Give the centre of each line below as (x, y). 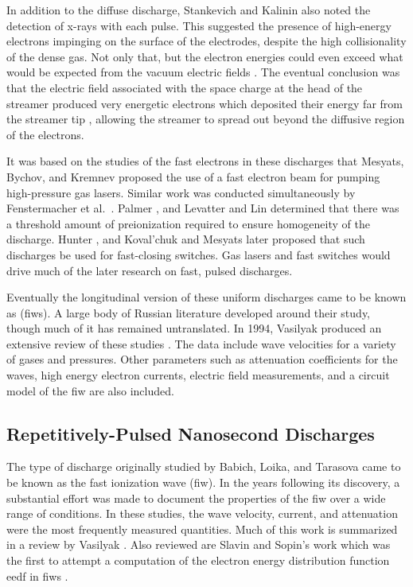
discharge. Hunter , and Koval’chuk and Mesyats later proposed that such (186, 239)
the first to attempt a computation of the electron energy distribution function (198, 560)
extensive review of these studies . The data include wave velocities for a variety (201, 343)
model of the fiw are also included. (90, 390)
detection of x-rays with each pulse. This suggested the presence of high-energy (199, 25)
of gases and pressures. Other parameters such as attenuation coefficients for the (202, 359)
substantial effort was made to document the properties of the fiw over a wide (196, 498)
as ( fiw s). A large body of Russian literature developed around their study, (189, 312)
